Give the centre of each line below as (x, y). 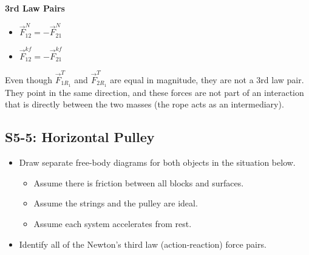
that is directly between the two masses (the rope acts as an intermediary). (144, 104)
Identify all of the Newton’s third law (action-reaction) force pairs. (143, 244)
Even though (29, 79)
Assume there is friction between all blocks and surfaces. (139, 182)
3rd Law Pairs (35, 8)
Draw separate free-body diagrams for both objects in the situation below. (157, 162)
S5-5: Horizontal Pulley (80, 137)
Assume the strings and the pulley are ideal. (116, 203)
